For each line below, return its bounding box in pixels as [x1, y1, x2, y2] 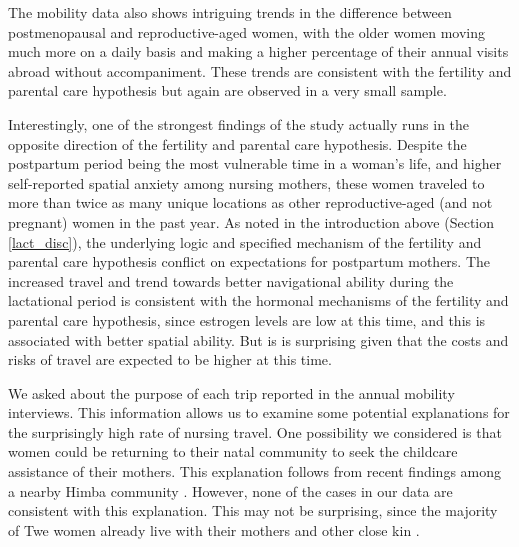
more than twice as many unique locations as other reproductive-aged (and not [8, 192, 493, 213]
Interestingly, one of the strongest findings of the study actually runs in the [8, 113, 470, 134]
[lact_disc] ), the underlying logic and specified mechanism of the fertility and [8, 231, 482, 252]
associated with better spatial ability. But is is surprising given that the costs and [8, 329, 509, 350]
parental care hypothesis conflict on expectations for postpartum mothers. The [8, 251, 491, 272]
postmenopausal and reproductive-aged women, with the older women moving [8, 21, 486, 42]
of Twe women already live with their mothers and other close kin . [8, 519, 420, 540]
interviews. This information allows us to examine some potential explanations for [8, 402, 510, 423]
